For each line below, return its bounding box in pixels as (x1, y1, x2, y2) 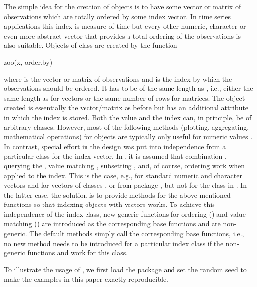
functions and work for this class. (27, 247, 128, 258)
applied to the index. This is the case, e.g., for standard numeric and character (4, 170, 242, 180)
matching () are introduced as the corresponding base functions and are (4, 218, 221, 229)
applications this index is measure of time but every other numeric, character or (4, 21, 246, 31)
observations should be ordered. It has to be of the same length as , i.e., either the (4, 83, 253, 93)
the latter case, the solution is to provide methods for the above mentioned (4, 189, 231, 200)
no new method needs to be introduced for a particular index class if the (4, 238, 224, 248)
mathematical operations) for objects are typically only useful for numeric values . (4, 131, 253, 142)
